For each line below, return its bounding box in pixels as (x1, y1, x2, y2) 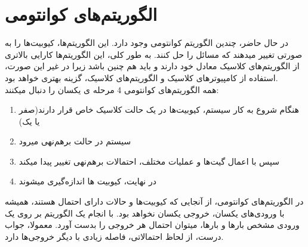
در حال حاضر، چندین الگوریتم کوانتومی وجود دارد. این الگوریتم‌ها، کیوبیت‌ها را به (5, 36, 289, 49)
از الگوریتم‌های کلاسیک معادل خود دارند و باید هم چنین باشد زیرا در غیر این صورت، (5, 60, 300, 72)
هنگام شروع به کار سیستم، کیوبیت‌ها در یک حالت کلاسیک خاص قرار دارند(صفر (19, 103, 299, 116)
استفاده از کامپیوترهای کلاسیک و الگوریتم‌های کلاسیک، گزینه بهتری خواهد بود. (5, 71, 278, 84)
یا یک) (19, 115, 40, 127)
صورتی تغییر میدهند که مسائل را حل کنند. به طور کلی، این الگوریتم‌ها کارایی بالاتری (5, 48, 303, 60)
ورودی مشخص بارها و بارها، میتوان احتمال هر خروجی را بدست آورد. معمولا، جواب (5, 218, 300, 231)
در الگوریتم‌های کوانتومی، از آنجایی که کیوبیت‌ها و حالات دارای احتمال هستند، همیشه (5, 195, 304, 208)
